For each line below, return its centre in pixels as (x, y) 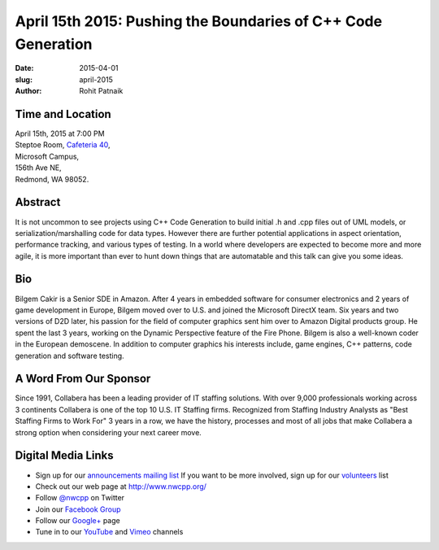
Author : (28, 91)
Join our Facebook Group (78, 509)
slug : (24, 79)
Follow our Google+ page (78, 521)
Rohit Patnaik (101, 91)
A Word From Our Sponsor (83, 379)
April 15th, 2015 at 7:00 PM (60, 133)
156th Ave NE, (38, 168)
